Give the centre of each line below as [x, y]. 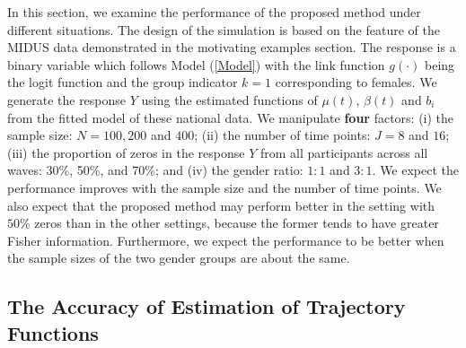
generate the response [67, 99]
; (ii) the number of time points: [282, 135]
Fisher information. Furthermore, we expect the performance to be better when [226, 240]
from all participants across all [344, 152]
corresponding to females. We [356, 82]
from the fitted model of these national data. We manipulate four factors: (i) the [231, 117]
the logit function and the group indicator [123, 82]
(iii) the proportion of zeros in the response [126, 152]
